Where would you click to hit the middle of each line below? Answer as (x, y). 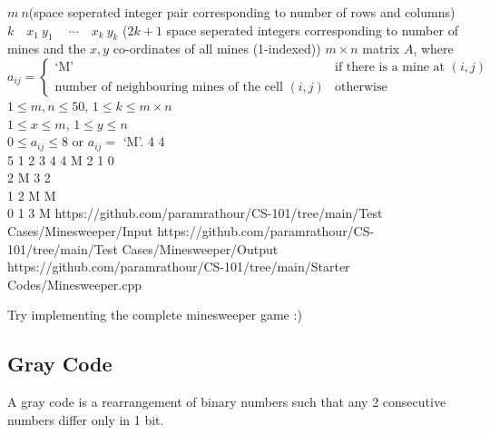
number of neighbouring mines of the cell (169, 87)
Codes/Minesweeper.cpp (74, 284)
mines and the (47, 49)
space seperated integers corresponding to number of (312, 30)
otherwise (361, 87)
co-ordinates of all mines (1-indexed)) (217, 49)
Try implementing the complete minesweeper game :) (155, 315)
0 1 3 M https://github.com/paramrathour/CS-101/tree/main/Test (195, 213)
